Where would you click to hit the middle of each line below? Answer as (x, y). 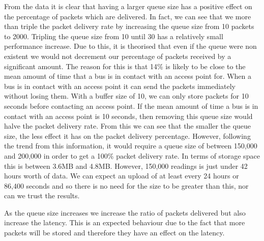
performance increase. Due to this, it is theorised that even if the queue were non (130, 46)
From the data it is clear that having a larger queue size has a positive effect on (128, 6)
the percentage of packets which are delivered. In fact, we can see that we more (128, 16)
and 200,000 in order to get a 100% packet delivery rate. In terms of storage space (132, 155)
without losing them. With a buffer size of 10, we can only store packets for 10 (126, 96)
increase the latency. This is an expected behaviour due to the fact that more (125, 222)
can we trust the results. (42, 195)
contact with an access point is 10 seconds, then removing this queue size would (128, 116)
